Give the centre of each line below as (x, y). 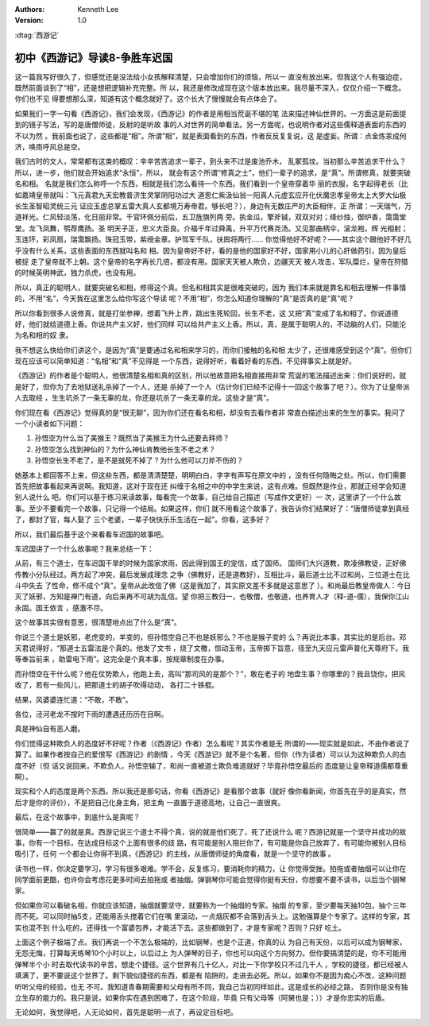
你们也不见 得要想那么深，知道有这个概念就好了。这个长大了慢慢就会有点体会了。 (148, 99)
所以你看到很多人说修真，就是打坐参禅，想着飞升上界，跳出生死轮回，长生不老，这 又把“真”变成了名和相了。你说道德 (207, 313)
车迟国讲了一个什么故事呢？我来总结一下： (84, 548)
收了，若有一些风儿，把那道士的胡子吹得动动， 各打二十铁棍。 (116, 685)
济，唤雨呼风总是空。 (50, 147)
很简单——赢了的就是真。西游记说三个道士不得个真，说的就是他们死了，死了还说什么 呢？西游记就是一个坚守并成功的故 (211, 831)
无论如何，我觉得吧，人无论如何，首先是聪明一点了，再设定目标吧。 (126, 1012)
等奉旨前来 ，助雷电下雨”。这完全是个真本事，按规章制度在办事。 (122, 659)
